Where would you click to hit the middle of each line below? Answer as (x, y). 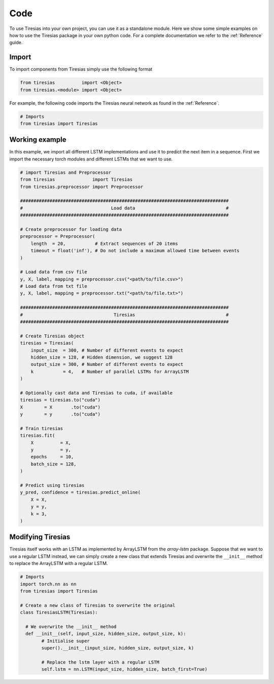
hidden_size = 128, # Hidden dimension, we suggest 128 (102, 357)
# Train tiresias (42, 428)
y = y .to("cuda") (60, 414)
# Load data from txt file (54, 286)
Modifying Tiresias (40, 537)
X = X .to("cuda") (60, 407)
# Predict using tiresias (52, 486)
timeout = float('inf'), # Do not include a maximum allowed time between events (135, 251)
